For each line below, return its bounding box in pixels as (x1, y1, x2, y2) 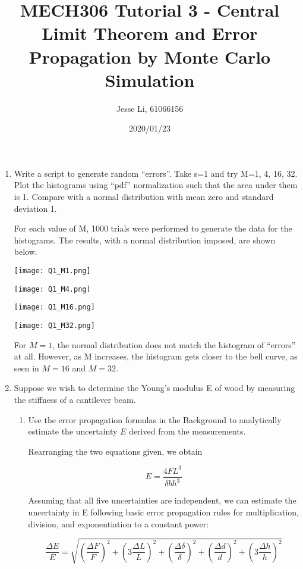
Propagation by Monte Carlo (29, 44, 271, 68)
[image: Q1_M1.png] (14, 267, 91, 276)
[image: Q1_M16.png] (14, 303, 95, 312)
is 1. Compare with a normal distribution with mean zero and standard (14, 190, 274, 203)
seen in (14, 361, 39, 374)
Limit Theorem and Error (42, 21, 258, 45)
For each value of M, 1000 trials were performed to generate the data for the (14, 222, 292, 235)
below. (14, 245, 37, 258)
